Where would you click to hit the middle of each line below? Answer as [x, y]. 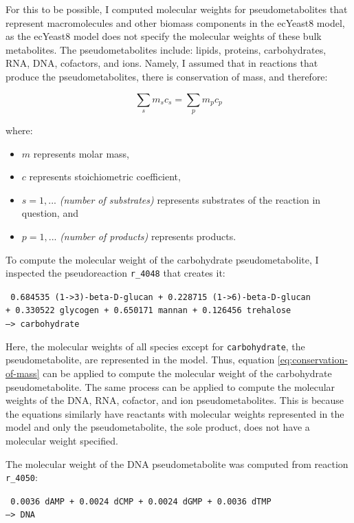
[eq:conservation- [312, 360]
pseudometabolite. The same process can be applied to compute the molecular [170, 386]
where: [19, 130]
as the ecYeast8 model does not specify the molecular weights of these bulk [164, 36]
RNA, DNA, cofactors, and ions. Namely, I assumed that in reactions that [162, 63]
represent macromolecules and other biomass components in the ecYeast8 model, [175, 22]
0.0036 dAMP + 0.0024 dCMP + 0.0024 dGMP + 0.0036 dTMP [141, 501]
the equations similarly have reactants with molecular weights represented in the [175, 413]
